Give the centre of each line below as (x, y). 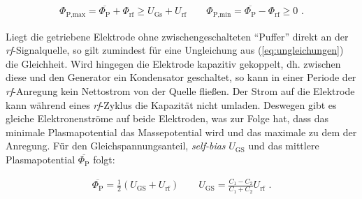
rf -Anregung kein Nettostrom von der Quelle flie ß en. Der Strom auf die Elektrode (180, 91)
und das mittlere (284, 146)
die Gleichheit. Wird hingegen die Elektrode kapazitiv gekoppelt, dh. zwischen (173, 63)
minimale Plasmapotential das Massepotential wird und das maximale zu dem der (181, 132)
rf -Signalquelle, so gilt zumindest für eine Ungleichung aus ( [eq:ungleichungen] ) (175, 50)
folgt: (104, 160)
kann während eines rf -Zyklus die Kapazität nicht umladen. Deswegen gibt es (171, 104)
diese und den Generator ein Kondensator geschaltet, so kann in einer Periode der (181, 77)
